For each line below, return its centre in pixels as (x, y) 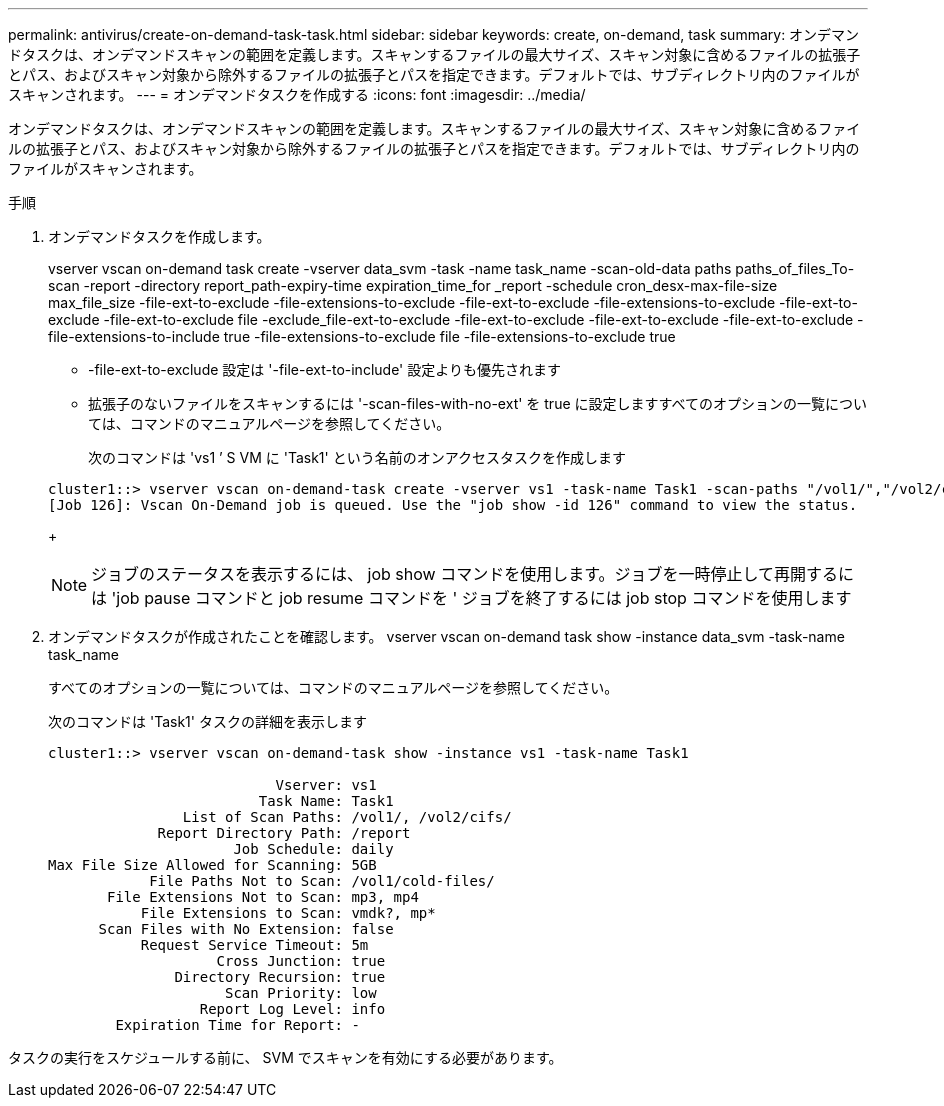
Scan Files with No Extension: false (246, 929)
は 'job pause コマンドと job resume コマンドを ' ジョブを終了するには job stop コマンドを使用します (471, 598)
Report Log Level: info (292, 1009)
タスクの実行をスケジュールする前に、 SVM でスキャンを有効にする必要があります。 (285, 1057)
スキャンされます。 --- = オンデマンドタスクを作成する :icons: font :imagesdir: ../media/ (297, 94)
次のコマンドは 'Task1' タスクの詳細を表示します (207, 721)
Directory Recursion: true (280, 977)
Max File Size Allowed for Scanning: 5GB (212, 865)
